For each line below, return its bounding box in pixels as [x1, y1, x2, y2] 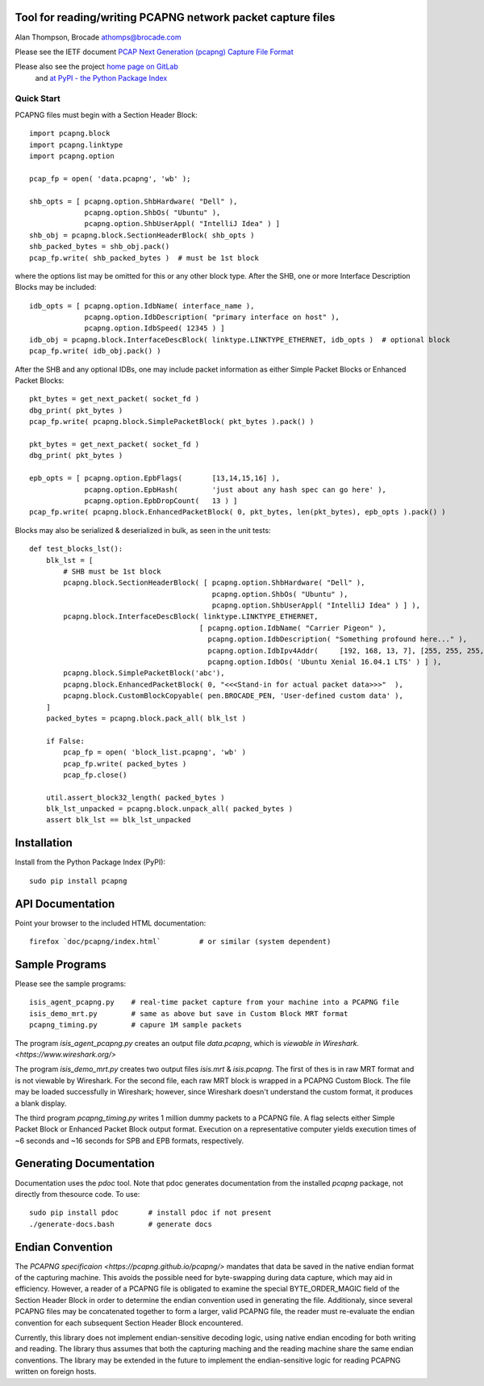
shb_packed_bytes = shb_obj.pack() [29, 242, 170, 251]
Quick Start [15, 93, 60, 104]
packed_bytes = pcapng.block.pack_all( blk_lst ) [45, 713, 246, 723]
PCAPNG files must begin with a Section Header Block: [15, 110, 198, 120]
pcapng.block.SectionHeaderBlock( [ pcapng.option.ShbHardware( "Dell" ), [63, 578, 365, 587]
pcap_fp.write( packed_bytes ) [63, 759, 187, 768]
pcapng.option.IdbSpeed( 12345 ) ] [84, 324, 225, 333]
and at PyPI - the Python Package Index [35, 73, 168, 82]
